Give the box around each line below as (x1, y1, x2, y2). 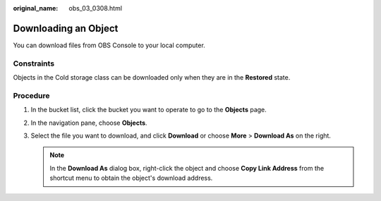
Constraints (13, 59, 55, 68)
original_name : (13, 4, 59, 12)
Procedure (13, 90, 50, 100)
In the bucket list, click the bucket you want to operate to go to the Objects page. (30, 106, 267, 114)
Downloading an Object (13, 22, 119, 35)
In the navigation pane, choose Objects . (30, 118, 147, 127)
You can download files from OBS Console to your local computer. (13, 41, 206, 49)
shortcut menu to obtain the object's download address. (49, 173, 213, 183)
